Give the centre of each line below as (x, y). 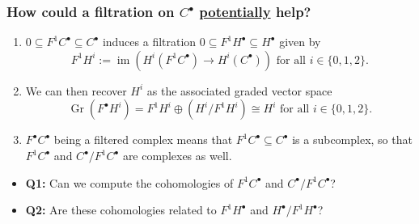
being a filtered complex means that (143, 139)
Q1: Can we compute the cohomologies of (129, 182)
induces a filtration (149, 42)
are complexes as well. (177, 155)
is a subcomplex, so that (352, 139)
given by (300, 42)
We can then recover (76, 90)
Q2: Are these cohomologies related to (121, 210)
